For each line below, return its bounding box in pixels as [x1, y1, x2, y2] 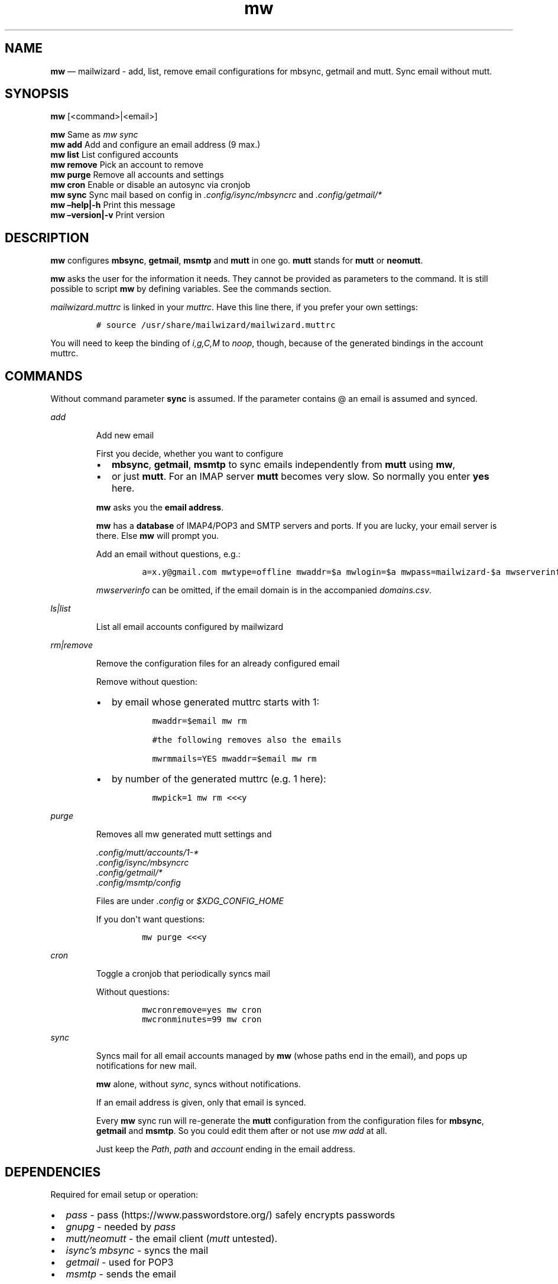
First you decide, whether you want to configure [96, 448, 284, 459]
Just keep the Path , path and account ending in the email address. [96, 1144, 355, 1155]
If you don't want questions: [96, 914, 205, 925]
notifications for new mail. [96, 1061, 197, 1071]
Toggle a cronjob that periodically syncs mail [96, 968, 271, 979]
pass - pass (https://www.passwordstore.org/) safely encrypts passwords [66, 1208, 395, 1221]
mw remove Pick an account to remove [50, 160, 204, 170]
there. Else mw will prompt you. [96, 531, 219, 541]
